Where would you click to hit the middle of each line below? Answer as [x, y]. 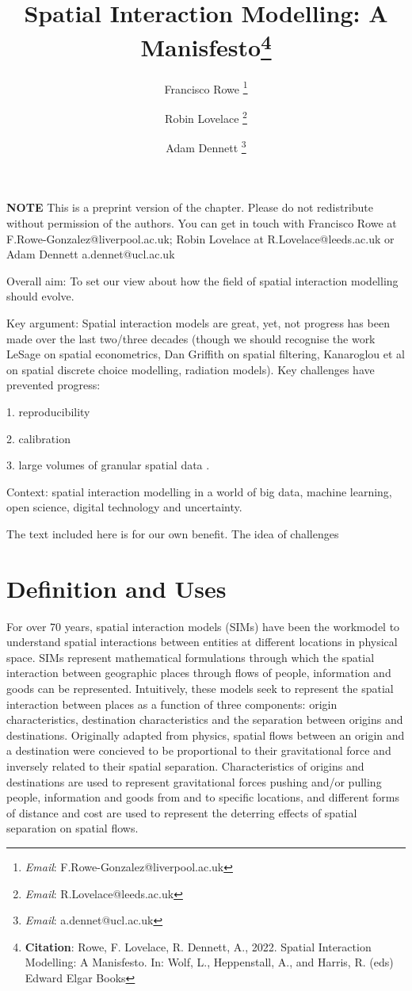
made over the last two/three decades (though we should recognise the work [191, 338]
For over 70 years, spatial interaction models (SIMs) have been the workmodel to [203, 626]
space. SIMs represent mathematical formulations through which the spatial [191, 657]
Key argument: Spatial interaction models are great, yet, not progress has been [198, 322]
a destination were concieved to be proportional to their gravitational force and [199, 750]
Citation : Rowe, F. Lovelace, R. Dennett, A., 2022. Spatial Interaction [198, 946]
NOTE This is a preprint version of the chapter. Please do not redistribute [190, 207]
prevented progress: [53, 385]
